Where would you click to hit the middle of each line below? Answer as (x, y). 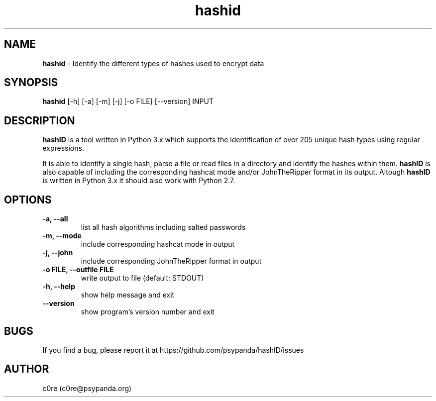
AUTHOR (27, 369)
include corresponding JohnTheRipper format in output (171, 261)
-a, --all (55, 219)
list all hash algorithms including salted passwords (163, 227)
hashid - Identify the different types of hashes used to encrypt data (153, 63)
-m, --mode (62, 236)
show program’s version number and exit (148, 312)
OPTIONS (28, 200)
